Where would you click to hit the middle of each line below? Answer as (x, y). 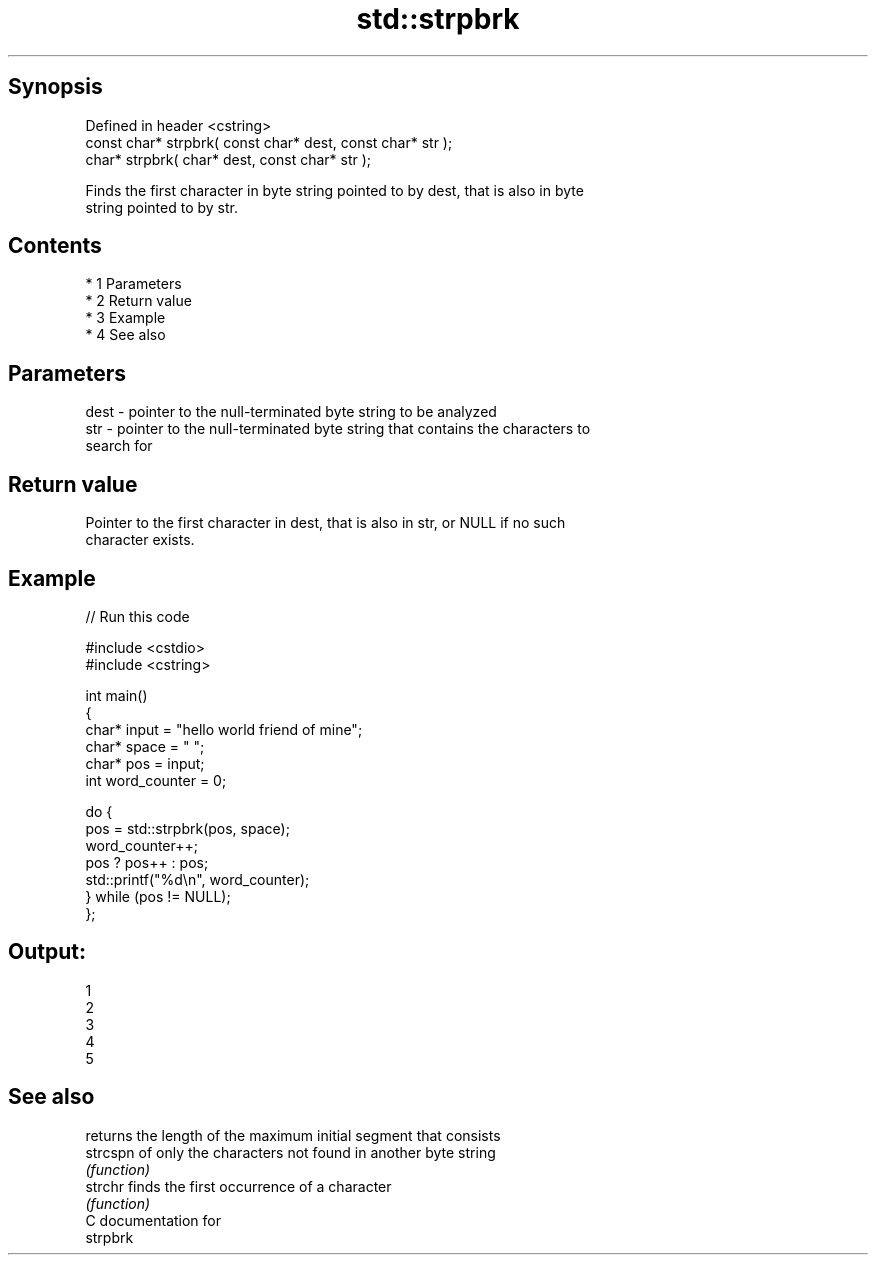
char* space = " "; (145, 746)
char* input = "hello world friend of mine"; (224, 729)
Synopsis (55, 87)
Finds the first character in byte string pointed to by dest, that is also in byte (334, 190)
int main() (116, 695)
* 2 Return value (138, 301)
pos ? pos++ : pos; (147, 862)
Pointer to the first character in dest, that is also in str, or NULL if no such (325, 523)
